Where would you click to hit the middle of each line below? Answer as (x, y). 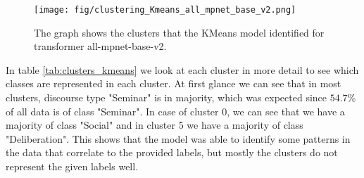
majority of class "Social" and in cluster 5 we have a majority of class (155, 125)
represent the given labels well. (72, 166)
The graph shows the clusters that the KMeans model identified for (179, 32)
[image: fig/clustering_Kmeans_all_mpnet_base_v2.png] (165, 10)
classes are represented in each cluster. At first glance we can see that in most (174, 83)
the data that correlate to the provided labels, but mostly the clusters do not (172, 152)
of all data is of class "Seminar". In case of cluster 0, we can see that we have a (175, 111)
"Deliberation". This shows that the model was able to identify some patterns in (178, 138)
